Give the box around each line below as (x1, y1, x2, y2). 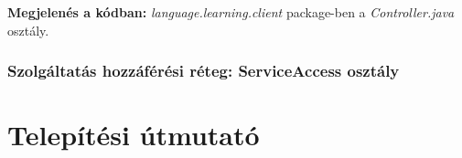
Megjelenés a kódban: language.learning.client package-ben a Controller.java (7, 3, 455, 21)
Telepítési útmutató (7, 116, 260, 153)
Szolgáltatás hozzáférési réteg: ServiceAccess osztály (7, 59, 400, 82)
